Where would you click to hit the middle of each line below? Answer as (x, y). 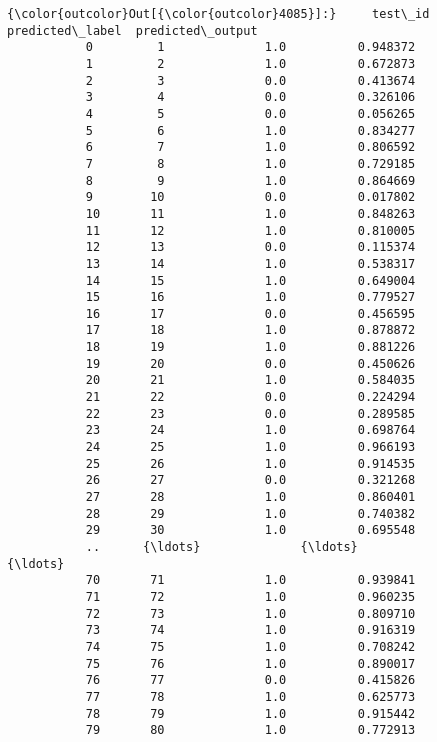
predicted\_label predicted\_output (132, 30)
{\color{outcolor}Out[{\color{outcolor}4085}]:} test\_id (218, 14)
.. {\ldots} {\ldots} (221, 547)
